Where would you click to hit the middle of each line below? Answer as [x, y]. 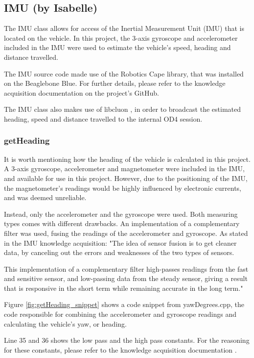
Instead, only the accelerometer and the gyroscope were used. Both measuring [121, 214]
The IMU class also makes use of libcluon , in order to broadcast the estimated [123, 109]
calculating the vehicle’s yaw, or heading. [65, 323]
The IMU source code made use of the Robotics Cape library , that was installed [124, 73]
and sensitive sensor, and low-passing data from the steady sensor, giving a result [126, 278]
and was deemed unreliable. [45, 197]
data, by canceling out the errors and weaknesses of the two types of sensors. [119, 252]
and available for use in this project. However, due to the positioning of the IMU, [126, 178]
